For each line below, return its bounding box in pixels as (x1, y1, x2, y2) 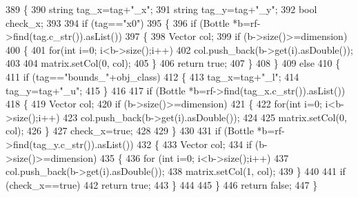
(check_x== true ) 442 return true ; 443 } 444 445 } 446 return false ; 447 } (6, 177, 318, 191)
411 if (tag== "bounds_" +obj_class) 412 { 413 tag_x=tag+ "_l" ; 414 (6, 69, 299, 83)
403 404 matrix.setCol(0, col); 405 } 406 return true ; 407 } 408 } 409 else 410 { (6, 56, 341, 70)
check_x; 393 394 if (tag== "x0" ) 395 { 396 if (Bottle (6, 15, 230, 30)
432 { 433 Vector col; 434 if (137, 136, 252, 151)
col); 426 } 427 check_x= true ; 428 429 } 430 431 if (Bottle (6, 123, 254, 138)
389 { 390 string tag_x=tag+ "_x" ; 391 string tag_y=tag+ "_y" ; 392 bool (6, 2, 317, 16)
